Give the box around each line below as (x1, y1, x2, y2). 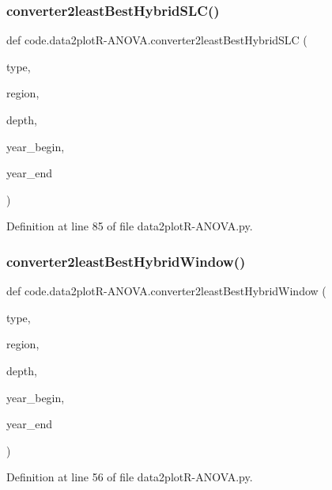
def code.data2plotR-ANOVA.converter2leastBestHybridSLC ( (6, 32, 307, 48)
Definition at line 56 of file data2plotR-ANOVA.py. (6, 469, 253, 485)
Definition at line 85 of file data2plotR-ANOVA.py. (6, 218, 253, 234)
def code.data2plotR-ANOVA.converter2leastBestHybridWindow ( (6, 283, 326, 299)
